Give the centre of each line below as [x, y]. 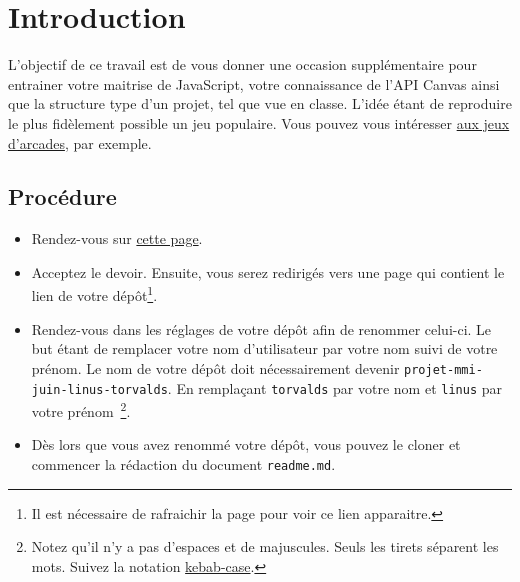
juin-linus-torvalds [99, 389]
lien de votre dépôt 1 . [94, 294]
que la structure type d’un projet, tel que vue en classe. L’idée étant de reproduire [260, 103]
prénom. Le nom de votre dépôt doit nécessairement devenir [215, 367]
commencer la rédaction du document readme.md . [183, 464]
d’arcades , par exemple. [80, 142]
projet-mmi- [443, 369]
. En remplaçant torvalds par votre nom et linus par [334, 387]
